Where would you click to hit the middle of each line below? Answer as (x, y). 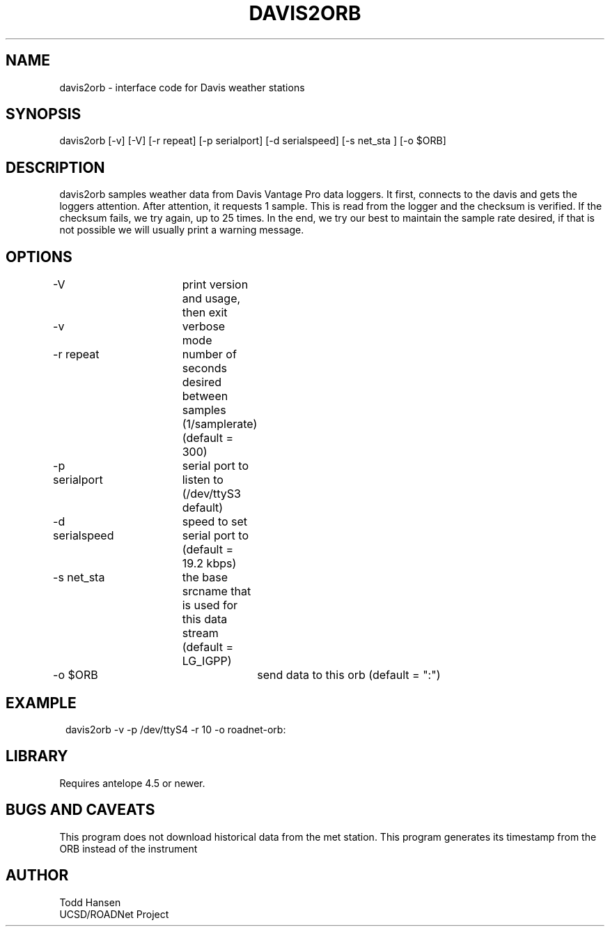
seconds (204, 368)
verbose (204, 327)
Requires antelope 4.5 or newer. (132, 783)
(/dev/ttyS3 (211, 494)
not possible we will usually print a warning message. (182, 230)
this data (205, 619)
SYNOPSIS (44, 114)
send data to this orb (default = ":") (349, 675)
